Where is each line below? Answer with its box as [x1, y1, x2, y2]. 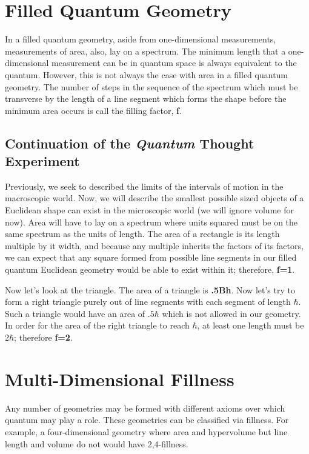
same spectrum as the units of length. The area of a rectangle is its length [5, 227, 280, 240]
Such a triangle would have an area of [5, 307, 145, 319]
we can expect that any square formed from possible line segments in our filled [5, 251, 297, 264]
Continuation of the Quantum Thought [5, 133, 254, 152]
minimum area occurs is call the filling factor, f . [5, 104, 182, 116]
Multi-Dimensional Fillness [5, 366, 234, 391]
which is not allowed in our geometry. [162, 307, 301, 319]
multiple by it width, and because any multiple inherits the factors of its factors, [5, 239, 304, 252]
